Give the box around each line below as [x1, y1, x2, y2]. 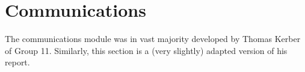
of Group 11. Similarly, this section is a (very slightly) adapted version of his [5, 44, 288, 56]
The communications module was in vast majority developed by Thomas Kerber [5, 32, 301, 45]
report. [5, 56, 30, 68]
